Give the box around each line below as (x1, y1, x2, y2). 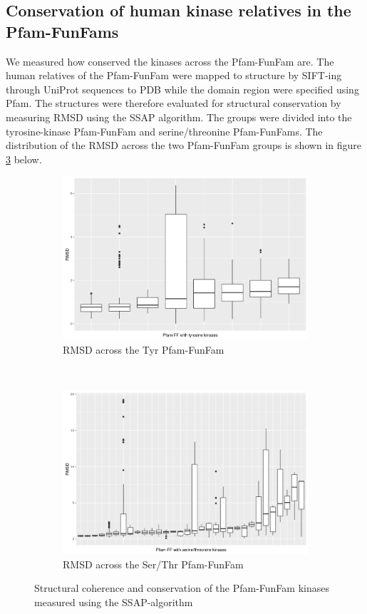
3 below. (6, 151, 42, 166)
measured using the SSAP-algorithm (34, 595, 193, 610)
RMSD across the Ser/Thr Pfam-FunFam (63, 556, 244, 571)
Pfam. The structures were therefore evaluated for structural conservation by (6, 96, 341, 111)
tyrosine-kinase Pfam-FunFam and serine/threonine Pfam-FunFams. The (6, 123, 323, 138)
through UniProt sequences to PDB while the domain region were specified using (6, 81, 359, 96)
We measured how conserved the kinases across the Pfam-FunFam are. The (6, 53, 334, 68)
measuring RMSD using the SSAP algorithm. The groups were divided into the (6, 109, 352, 124)
